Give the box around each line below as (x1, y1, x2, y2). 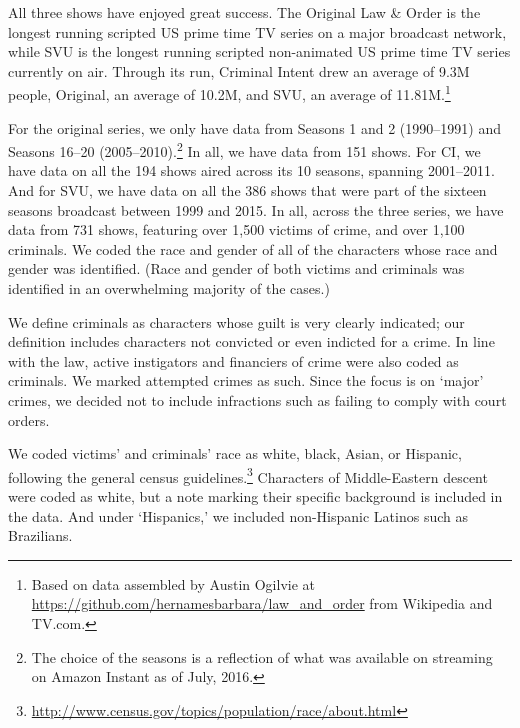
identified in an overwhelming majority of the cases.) (8, 278, 330, 299)
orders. (8, 409, 50, 430)
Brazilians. (8, 525, 73, 546)
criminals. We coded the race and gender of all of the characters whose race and (8, 238, 498, 259)
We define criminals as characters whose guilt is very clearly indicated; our (8, 311, 465, 332)
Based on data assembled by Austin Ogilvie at (31, 573, 316, 594)
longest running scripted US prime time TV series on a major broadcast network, (8, 21, 507, 42)
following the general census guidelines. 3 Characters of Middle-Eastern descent (8, 463, 488, 487)
